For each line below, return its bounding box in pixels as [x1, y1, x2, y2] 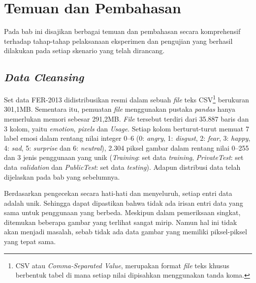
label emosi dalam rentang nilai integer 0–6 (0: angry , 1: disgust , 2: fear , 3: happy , [4, 133, 251, 143]
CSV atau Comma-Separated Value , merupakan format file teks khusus [15, 260, 229, 270]
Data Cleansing [4, 69, 84, 85]
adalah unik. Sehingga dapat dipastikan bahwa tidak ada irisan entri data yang [4, 197, 243, 208]
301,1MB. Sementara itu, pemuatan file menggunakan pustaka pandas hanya [4, 104, 235, 114]
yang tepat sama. [4, 236, 56, 247]
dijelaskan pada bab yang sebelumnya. [4, 171, 120, 182]
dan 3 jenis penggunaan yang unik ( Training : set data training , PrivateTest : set [4, 152, 244, 162]
